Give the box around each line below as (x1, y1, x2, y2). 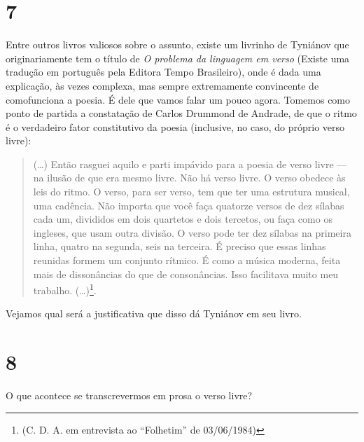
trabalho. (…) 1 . (33, 281, 97, 297)
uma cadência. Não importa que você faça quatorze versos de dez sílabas (33, 198, 344, 212)
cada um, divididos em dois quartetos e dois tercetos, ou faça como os (33, 212, 332, 226)
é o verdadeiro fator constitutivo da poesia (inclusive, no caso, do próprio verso (6, 119, 345, 134)
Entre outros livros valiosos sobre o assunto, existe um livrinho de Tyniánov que (6, 37, 349, 52)
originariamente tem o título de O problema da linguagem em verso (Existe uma (6, 50, 350, 65)
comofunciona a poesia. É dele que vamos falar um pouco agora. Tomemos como (6, 92, 351, 106)
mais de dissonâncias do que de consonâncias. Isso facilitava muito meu (33, 266, 339, 281)
